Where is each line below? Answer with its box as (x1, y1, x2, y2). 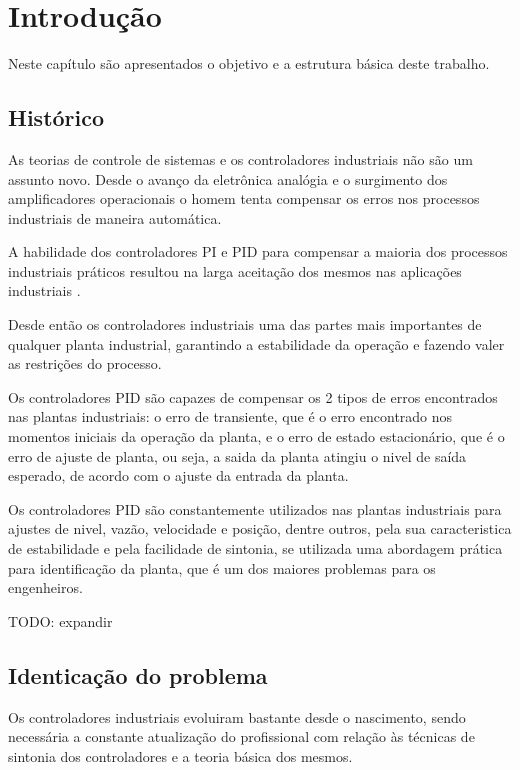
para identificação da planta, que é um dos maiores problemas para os (8, 557, 436, 578)
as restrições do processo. (8, 353, 162, 374)
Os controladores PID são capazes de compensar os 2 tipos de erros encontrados (8, 386, 498, 407)
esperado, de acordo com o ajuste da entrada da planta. (8, 465, 349, 486)
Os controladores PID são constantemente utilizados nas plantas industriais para (8, 498, 502, 519)
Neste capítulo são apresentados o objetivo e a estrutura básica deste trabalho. (8, 53, 490, 74)
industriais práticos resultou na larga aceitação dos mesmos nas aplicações (8, 260, 462, 281)
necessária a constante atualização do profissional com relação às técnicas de (8, 726, 475, 747)
